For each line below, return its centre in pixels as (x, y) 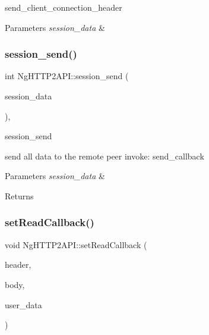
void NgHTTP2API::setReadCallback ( (76, 244)
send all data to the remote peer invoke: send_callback (104, 156)
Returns (19, 195)
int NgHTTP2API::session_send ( (67, 76)
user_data (23, 304)
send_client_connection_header (64, 7)
